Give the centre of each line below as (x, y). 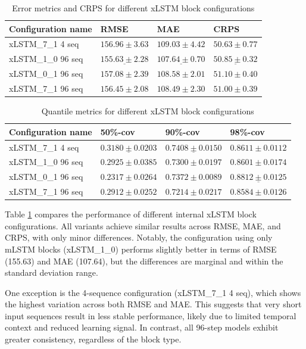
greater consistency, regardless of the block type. (93, 339)
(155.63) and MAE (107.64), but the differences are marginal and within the (144, 261)
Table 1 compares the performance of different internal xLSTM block (131, 214)
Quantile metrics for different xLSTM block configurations (148, 111)
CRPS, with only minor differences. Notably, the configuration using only (139, 237)
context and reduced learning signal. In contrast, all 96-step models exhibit (142, 327)
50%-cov (118, 131)
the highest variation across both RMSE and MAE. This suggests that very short (153, 304)
